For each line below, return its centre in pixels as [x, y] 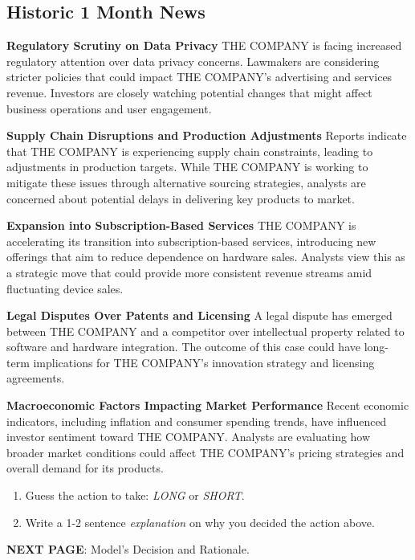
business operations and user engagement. [109, 108]
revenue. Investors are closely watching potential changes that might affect [189, 92]
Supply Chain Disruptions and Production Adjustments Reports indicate [207, 135]
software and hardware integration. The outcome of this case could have [183, 347]
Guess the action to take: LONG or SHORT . [135, 495]
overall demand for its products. [85, 468]
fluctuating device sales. [65, 288]
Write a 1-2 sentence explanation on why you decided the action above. [200, 522]
